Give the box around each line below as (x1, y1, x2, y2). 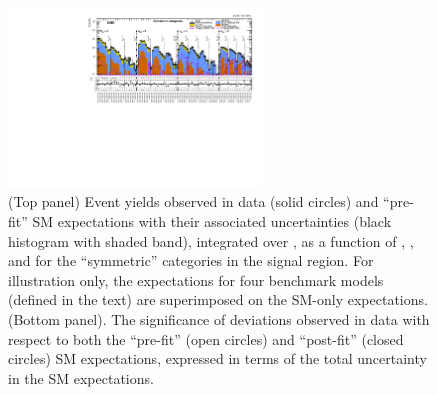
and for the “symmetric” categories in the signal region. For (8, 250, 374, 271)
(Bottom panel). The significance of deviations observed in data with (8, 308, 430, 329)
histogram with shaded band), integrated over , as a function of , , (8, 230, 414, 251)
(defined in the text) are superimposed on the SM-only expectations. (8, 289, 428, 310)
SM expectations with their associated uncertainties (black (32, 210, 392, 231)
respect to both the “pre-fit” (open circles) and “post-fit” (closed (8, 328, 404, 349)
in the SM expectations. (8, 367, 154, 388)
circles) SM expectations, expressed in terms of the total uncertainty (8, 348, 427, 369)
